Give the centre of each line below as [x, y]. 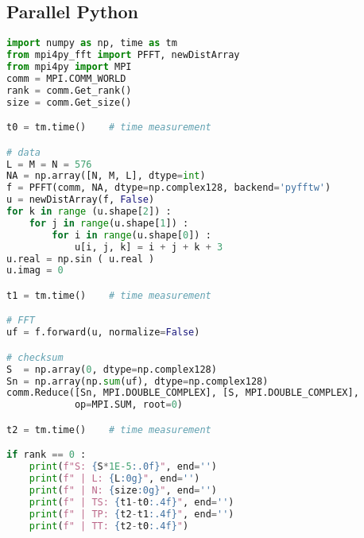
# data [23, 152]
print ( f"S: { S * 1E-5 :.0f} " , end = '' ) [123, 467]
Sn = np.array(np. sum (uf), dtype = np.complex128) [137, 381]
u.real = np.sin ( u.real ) [81, 259]
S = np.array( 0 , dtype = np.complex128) [112, 369]
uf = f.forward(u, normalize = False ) [103, 333]
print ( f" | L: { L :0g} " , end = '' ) [114, 479]
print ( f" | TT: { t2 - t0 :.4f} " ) [109, 526]
